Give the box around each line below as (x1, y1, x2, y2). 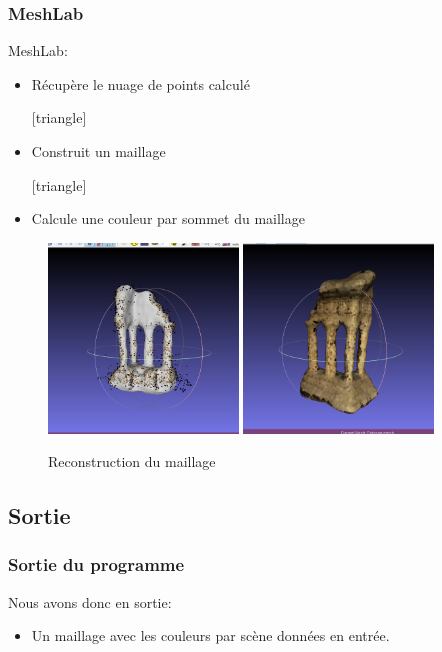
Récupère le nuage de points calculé (31, 73, 250, 94)
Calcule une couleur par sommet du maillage (31, 208, 305, 229)
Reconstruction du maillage (48, 451, 216, 472)
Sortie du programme (8, 552, 185, 577)
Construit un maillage (31, 141, 166, 161)
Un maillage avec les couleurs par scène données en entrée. (31, 625, 390, 646)
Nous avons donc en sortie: (8, 591, 172, 612)
